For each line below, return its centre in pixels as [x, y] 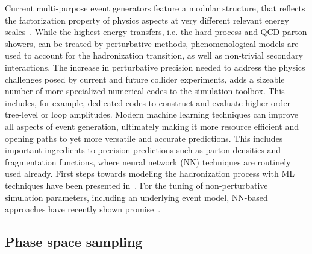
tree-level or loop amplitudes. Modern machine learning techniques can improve [151, 114]
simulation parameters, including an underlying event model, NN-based [136, 197]
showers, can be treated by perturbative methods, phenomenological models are [152, 43]
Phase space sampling [74, 242]
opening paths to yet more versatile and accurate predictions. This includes [144, 138]
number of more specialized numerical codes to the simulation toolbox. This [145, 91]
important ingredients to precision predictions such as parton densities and [143, 150]
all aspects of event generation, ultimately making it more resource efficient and [152, 126]
